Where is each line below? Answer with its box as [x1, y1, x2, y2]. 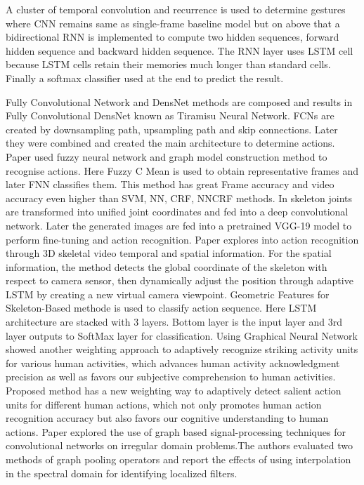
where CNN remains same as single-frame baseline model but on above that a [6, 15, 340, 30]
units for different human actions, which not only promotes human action [6, 397, 322, 411]
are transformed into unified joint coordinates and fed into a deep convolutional [6, 204, 349, 219]
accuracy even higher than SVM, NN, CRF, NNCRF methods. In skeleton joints [6, 190, 353, 205]
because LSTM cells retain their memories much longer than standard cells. [6, 57, 331, 72]
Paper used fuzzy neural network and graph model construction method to [6, 149, 327, 164]
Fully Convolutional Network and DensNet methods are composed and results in [6, 94, 353, 109]
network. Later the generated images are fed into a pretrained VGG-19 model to [6, 218, 352, 232]
